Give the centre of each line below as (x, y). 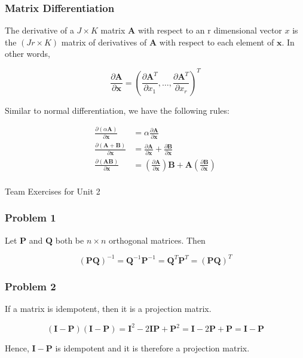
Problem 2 (30, 286)
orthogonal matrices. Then (157, 240)
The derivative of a (39, 30)
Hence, (17, 348)
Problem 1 (30, 218)
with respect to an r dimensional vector (210, 30)
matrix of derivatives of (104, 42)
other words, (27, 54)
